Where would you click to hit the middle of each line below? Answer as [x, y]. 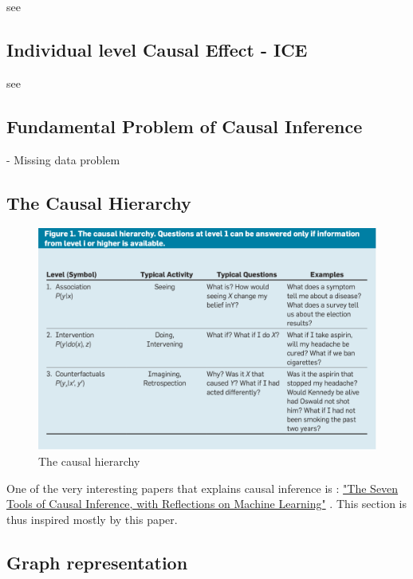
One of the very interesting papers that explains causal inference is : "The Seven [203, 488]
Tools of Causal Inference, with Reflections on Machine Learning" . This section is [206, 504]
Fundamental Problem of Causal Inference [185, 126]
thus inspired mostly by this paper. [92, 520]
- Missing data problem [63, 159]
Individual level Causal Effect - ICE [157, 49]
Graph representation [97, 562]
